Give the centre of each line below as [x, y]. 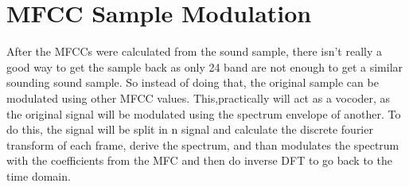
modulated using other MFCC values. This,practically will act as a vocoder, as [199, 97]
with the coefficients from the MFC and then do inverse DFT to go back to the [199, 160]
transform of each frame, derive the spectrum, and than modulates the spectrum [203, 144]
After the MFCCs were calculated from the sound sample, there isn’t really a [194, 51]
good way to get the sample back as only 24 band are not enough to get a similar [205, 66]
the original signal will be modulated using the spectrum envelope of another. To [204, 113]
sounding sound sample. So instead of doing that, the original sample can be [193, 82]
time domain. [39, 175]
